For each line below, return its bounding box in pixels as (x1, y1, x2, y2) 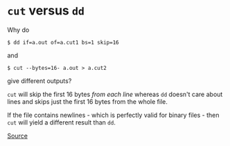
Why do (7, 26, 30, 34)
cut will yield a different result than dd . (7, 118, 116, 127)
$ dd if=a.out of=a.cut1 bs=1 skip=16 (7, 39, 119, 46)
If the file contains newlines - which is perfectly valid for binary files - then (7, 111, 220, 119)
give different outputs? (7, 76, 72, 85)
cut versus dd (7, 3, 85, 19)
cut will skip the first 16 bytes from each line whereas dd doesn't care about (7, 90, 223, 98)
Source (7, 131, 28, 140)
